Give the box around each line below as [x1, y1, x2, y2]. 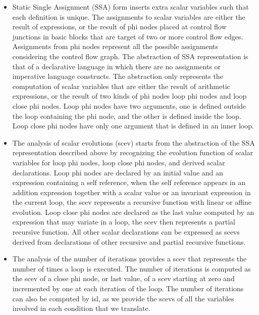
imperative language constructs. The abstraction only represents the [12, 71, 223, 81]
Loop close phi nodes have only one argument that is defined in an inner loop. [12, 120, 254, 131]
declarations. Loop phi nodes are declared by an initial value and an [12, 167, 223, 177]
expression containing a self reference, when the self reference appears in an [12, 177, 246, 188]
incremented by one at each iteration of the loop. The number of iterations [12, 283, 244, 294]
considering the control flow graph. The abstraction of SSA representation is [12, 51, 248, 61]
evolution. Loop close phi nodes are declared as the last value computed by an [12, 206, 254, 217]
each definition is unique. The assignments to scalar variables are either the [12, 11, 245, 22]
